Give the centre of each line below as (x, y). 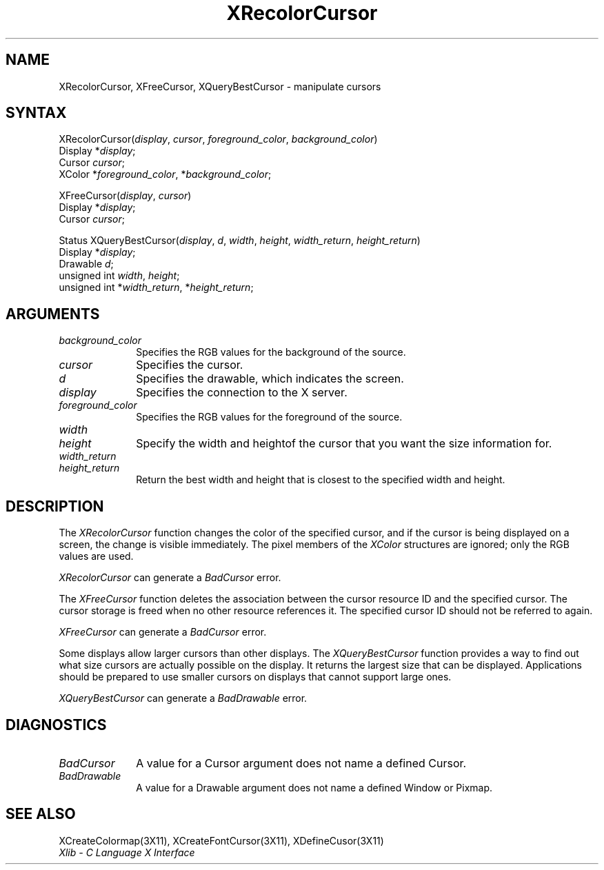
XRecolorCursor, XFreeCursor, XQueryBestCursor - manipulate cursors (220, 86)
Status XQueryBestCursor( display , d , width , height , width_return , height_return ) (240, 241)
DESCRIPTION (55, 506)
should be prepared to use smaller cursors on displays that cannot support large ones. (255, 677)
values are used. (96, 556)
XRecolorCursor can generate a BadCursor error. (170, 578)
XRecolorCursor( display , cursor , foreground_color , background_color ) (218, 139)
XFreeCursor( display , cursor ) (125, 196)
